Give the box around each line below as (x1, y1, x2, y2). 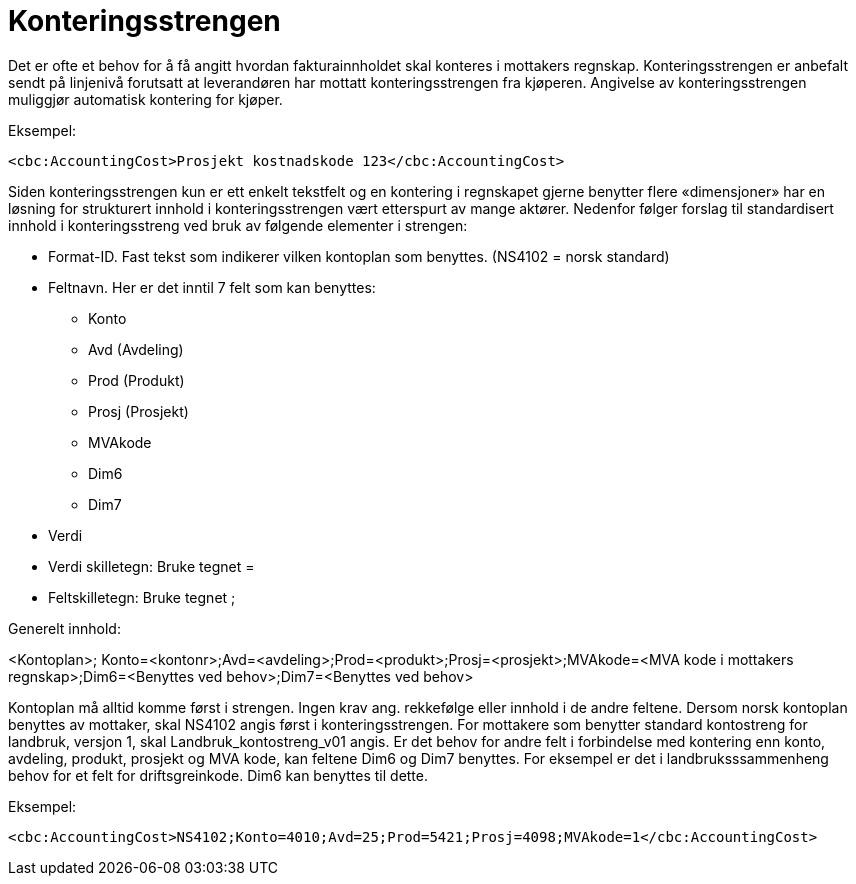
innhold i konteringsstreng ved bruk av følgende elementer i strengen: (8, 216, 468, 234)
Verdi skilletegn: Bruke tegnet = (48, 557, 255, 575)
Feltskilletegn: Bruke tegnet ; (48, 588, 236, 606)
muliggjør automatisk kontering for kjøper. (8, 90, 283, 108)
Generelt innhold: (8, 619, 121, 637)
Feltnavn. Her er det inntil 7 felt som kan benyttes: (48, 278, 376, 296)
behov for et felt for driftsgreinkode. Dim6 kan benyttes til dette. (8, 766, 429, 784)
